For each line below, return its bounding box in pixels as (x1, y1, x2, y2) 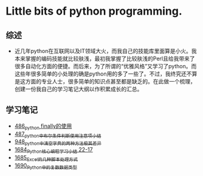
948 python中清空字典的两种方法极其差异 (14, 138, 101, 147)
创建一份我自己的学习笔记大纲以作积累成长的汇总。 (14, 85, 143, 93)
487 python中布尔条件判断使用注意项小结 (14, 130, 101, 139)
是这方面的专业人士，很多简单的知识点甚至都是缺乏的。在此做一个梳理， (14, 78, 196, 85)
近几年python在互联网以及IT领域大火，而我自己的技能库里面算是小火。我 (14, 48, 197, 54)
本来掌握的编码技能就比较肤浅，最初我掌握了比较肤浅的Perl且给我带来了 (14, 55, 195, 62)
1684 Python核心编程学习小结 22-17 (14, 146, 93, 155)
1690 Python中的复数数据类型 (14, 161, 77, 171)
